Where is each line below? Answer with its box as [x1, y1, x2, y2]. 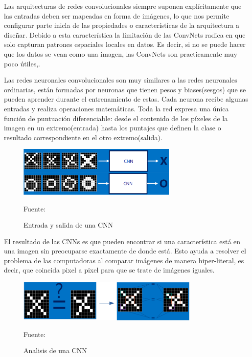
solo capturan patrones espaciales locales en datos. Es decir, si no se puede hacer [4, 39, 246, 49]
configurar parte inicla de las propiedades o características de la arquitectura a [4, 20, 239, 30]
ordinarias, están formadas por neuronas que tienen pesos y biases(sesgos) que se [4, 84, 246, 94]
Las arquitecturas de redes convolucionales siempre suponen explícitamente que [4, 1, 242, 11]
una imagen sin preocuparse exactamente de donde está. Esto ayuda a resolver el [4, 246, 246, 256]
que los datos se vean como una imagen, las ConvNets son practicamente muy [4, 48, 237, 59]
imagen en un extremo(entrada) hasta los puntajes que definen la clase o [4, 123, 221, 133]
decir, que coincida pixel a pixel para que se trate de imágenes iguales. [4, 265, 215, 275]
